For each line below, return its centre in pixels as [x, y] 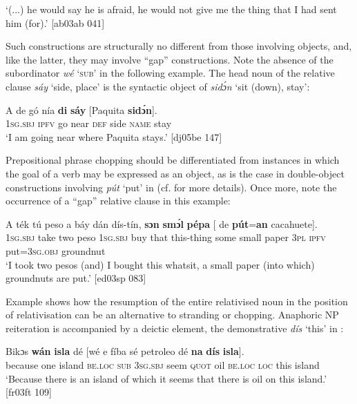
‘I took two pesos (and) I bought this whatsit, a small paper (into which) [160, 264]
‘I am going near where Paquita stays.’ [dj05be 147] [114, 136]
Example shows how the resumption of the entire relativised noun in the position [177, 301]
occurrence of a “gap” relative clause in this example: [118, 201]
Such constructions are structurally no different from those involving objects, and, [179, 46]
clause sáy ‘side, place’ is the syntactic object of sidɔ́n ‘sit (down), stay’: [158, 86]
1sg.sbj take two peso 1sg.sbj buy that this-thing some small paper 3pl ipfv [166, 237]
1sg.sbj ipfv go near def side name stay [89, 123]
